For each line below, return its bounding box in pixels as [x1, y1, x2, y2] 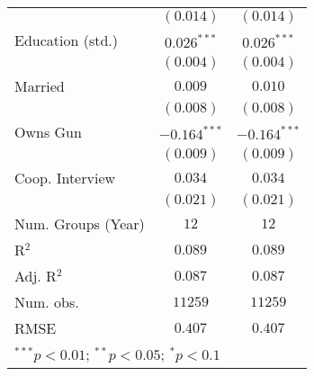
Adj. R [14, 265, 57, 286]
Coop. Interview [14, 167, 116, 188]
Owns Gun [14, 121, 82, 142]
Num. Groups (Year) [14, 213, 145, 234]
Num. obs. [14, 291, 79, 312]
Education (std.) [14, 30, 119, 50]
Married [14, 76, 65, 96]
